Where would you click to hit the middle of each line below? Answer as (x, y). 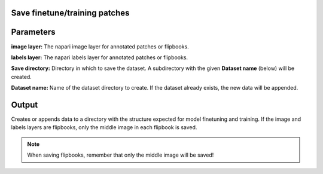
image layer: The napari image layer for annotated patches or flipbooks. (100, 46)
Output (25, 105)
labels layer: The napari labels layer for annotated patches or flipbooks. (100, 57)
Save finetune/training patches (70, 13)
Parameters (33, 32)
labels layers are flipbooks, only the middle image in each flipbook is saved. (104, 127)
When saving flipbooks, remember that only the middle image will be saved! (121, 155)
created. (22, 77)
